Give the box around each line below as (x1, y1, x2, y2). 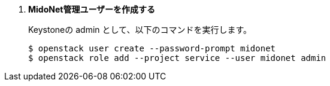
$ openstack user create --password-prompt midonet (28, 44, 276, 53)
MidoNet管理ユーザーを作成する (28, 4, 156, 14)
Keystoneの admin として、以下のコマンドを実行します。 (28, 24, 252, 35)
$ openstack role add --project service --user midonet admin (28, 53, 326, 63)
